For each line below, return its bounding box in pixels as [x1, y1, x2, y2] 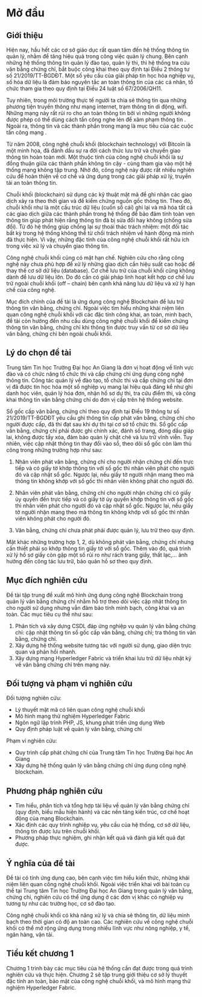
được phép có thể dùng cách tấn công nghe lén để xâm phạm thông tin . [6, 116, 186, 123]
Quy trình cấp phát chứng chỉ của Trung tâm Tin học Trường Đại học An [14, 749, 194, 757]
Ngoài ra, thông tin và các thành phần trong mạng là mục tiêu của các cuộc [6, 122, 194, 130]
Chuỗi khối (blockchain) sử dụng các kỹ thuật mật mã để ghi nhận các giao [6, 191, 192, 198]
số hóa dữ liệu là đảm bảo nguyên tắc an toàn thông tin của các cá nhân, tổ [6, 79, 194, 85]
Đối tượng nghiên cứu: [6, 694, 62, 702]
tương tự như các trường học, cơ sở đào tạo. [6, 900, 116, 907]
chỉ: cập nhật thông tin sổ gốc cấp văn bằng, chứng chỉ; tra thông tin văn [14, 629, 196, 636]
